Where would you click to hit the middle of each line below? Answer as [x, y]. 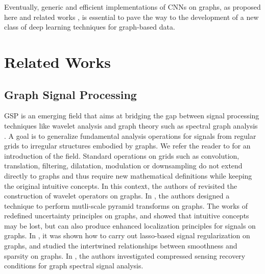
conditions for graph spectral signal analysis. [74, 266]
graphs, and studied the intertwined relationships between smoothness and [121, 246]
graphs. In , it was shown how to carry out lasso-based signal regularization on [127, 235]
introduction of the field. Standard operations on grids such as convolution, [122, 155]
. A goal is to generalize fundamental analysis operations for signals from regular [130, 135]
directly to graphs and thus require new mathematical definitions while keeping [128, 175]
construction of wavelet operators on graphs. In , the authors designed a [117, 196]
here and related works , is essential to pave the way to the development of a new [131, 17]
